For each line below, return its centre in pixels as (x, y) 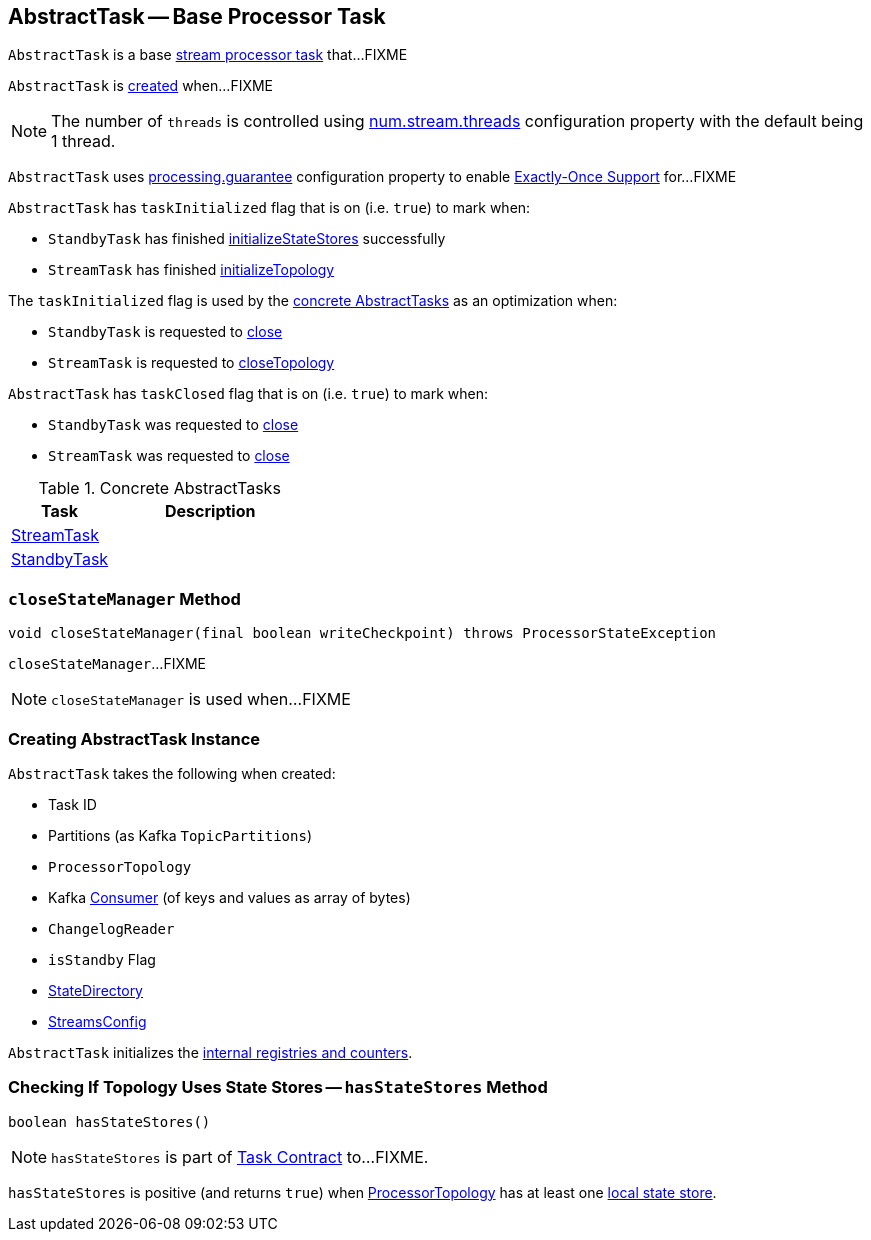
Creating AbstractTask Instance (134, 738)
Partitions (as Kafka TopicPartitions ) (180, 835)
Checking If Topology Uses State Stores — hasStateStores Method (278, 1087)
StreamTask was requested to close (169, 456)
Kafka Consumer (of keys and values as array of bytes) (229, 897)
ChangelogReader (111, 928)
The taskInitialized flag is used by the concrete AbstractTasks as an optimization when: (313, 301)
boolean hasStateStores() (109, 1121)
